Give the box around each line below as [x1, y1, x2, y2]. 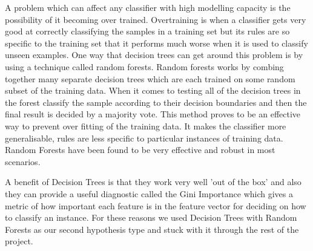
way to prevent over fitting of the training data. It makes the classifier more [5, 119, 286, 132]
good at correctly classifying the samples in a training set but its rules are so [5, 25, 290, 37]
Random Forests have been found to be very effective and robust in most [5, 143, 275, 156]
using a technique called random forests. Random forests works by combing [5, 60, 284, 73]
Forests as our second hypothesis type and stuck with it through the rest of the [5, 223, 299, 235]
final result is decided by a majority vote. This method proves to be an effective [5, 108, 301, 120]
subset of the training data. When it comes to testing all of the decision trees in [5, 84, 301, 97]
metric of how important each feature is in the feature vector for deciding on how [5, 199, 306, 212]
